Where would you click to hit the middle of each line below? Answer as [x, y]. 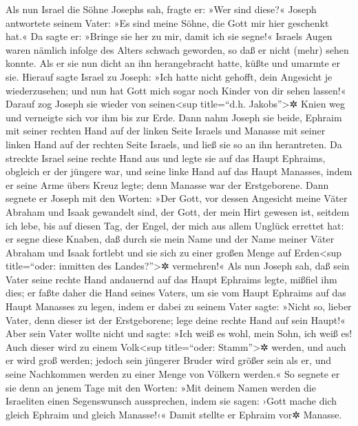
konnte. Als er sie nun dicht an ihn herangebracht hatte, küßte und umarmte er [173, 63]
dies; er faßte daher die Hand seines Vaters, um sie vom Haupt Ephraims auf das [176, 293]
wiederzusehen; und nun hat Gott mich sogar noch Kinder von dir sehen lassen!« [176, 90]
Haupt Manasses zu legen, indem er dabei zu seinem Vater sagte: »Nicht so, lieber [179, 306]
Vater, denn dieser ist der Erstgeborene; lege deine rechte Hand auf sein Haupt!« [176, 319]
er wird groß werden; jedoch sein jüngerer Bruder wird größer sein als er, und [169, 360]
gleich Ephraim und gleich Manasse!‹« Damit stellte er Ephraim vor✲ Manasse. [174, 414]
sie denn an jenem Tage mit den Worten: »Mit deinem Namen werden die [161, 387]
